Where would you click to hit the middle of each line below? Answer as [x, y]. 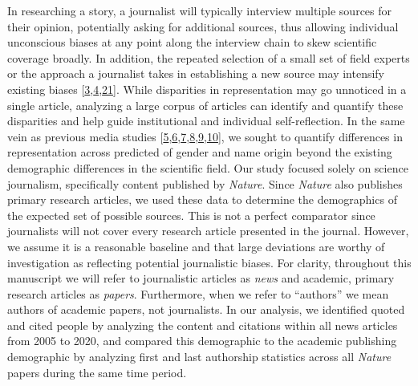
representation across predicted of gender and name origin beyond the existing [200, 152]
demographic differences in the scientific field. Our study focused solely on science [208, 167]
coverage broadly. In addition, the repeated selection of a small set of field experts [209, 57]
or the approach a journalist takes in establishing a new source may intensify [196, 73]
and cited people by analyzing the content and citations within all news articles [203, 325]
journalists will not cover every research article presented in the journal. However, [208, 231]
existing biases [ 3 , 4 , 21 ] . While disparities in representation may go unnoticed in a [207, 89]
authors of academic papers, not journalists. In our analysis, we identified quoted [206, 309]
